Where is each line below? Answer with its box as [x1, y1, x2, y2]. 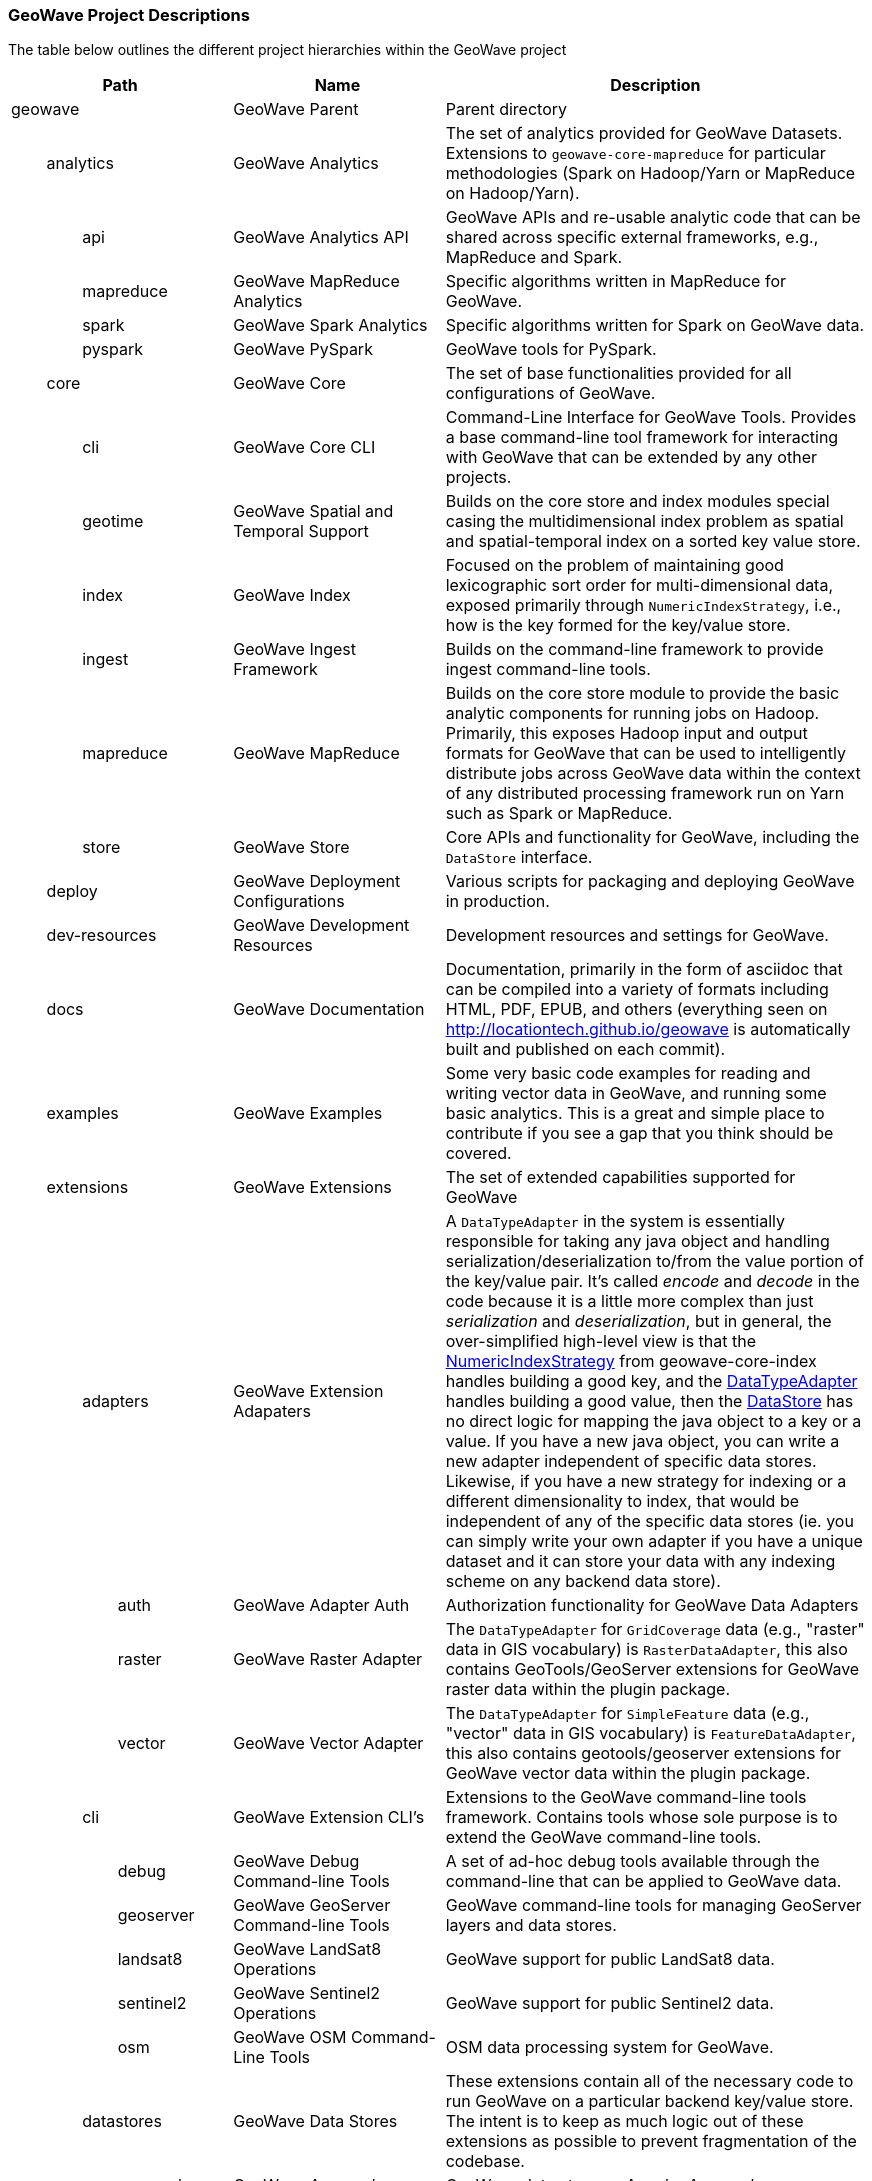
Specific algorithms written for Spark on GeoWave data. [445, 315, 865, 336]
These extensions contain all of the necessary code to [445, 2071, 854, 2092]
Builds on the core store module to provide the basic [445, 683, 840, 704]
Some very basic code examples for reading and [445, 1063, 811, 1084]
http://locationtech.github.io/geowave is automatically [445, 1019, 851, 1040]
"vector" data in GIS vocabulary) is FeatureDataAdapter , [445, 1723, 856, 1744]
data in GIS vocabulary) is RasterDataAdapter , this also [445, 1639, 848, 1660]
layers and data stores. [445, 1915, 617, 1936]
